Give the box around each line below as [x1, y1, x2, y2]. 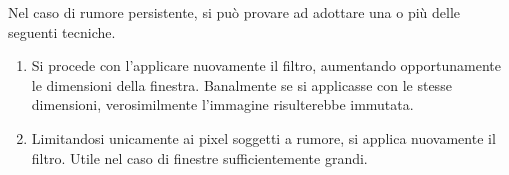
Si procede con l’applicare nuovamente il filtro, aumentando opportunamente [31, 55, 501, 76]
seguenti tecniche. [8, 21, 116, 42]
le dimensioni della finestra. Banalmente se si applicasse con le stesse [31, 74, 452, 95]
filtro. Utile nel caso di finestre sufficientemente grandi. [31, 147, 368, 168]
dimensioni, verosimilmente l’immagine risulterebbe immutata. [31, 94, 414, 115]
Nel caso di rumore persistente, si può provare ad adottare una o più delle [8, 2, 461, 22]
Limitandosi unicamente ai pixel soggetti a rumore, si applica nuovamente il [31, 127, 496, 148]
